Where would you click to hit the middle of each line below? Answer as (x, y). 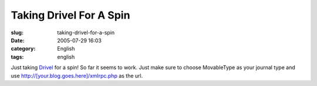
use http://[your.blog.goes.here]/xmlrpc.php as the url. (77, 76)
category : (23, 49)
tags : (17, 57)
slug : (17, 33)
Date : (18, 40)
